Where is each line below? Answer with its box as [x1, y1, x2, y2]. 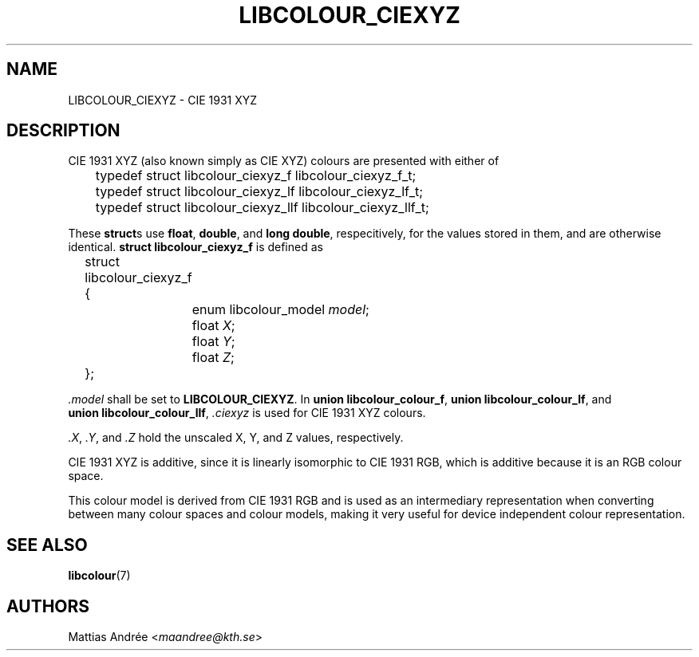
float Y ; [192, 333, 235, 350]
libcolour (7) [68, 568, 131, 583]
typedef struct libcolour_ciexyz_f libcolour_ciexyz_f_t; [95, 167, 417, 184]
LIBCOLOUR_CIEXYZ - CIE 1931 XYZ [68, 92, 258, 107]
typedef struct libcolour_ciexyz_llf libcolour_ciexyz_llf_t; [95, 199, 429, 216]
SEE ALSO [6, 534, 88, 555]
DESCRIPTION [6, 120, 120, 141]
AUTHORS [6, 596, 90, 616]
